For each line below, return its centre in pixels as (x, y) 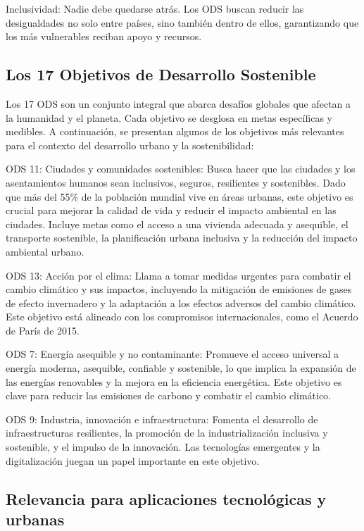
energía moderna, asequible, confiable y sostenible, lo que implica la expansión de (181, 368)
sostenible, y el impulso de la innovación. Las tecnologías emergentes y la (163, 447)
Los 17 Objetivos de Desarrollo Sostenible (161, 74)
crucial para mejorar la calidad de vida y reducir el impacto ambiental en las (171, 210)
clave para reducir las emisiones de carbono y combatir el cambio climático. (168, 395)
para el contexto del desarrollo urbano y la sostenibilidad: (130, 145)
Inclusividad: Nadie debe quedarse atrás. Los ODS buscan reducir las (155, 8)
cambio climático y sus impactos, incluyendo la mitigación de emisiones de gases (179, 289)
